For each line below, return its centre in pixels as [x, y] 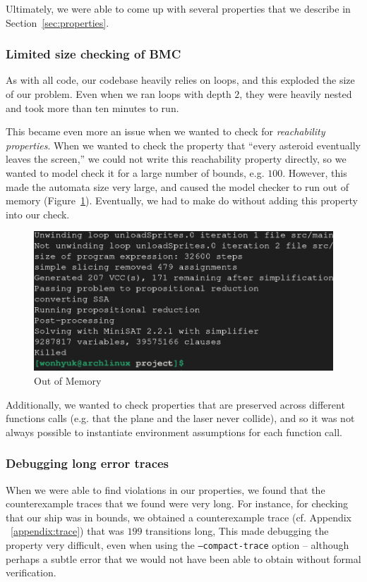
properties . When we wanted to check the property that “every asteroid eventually [183, 145]
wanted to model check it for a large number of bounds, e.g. [135, 172]
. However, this [315, 172]
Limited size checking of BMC [94, 54]
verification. [31, 572]
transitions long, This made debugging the [237, 531]
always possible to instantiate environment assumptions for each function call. [174, 432]
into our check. [38, 214]
